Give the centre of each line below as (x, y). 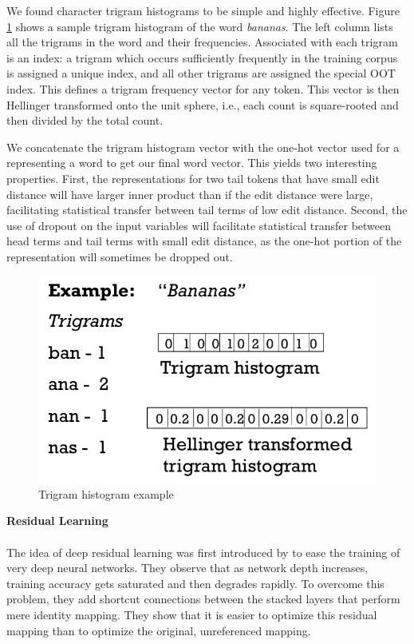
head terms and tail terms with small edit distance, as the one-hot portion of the (204, 241)
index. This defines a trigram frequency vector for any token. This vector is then (203, 88)
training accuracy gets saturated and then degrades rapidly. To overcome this (195, 583)
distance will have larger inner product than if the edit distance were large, (190, 194)
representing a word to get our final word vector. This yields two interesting (192, 163)
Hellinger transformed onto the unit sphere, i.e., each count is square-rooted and (203, 104)
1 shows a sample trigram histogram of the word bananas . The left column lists (200, 26)
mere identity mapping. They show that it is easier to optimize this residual (192, 615)
